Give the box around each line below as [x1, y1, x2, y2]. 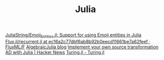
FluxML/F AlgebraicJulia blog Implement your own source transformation [5, 44, 159, 50]
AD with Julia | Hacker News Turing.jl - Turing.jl [5, 49, 104, 55]
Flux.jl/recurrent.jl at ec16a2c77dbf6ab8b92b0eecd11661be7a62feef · [5, 38, 151, 44]
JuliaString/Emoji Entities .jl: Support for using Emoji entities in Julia [5, 32, 142, 39]
